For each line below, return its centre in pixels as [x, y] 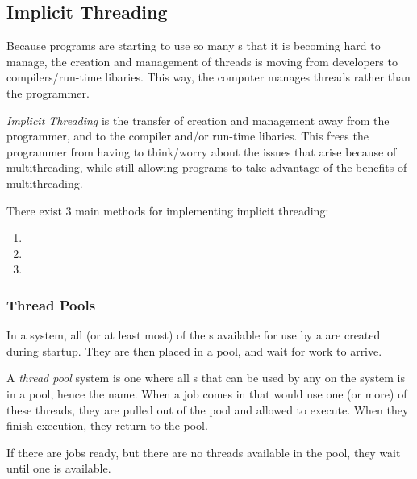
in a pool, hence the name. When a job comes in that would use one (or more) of [207, 393]
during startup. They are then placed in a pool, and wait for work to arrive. [194, 350]
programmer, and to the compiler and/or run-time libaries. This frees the [188, 136]
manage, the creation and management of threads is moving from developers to [202, 61]
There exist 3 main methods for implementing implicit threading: [168, 210]
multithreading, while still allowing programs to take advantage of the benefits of [207, 167]
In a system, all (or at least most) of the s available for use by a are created [194, 335]
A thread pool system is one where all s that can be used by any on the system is [206, 378]
